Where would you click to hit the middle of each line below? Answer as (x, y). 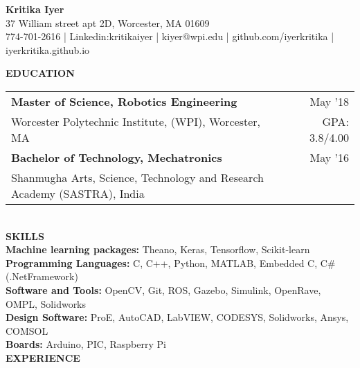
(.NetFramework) (42, 276)
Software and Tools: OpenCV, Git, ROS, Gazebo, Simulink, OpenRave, (163, 289)
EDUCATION (40, 73)
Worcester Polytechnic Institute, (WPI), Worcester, (136, 121)
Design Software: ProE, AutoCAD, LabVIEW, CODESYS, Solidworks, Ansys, (177, 317)
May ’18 (329, 101)
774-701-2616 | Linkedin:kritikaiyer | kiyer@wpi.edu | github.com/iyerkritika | (170, 36)
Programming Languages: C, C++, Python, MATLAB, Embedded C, (162, 263)
